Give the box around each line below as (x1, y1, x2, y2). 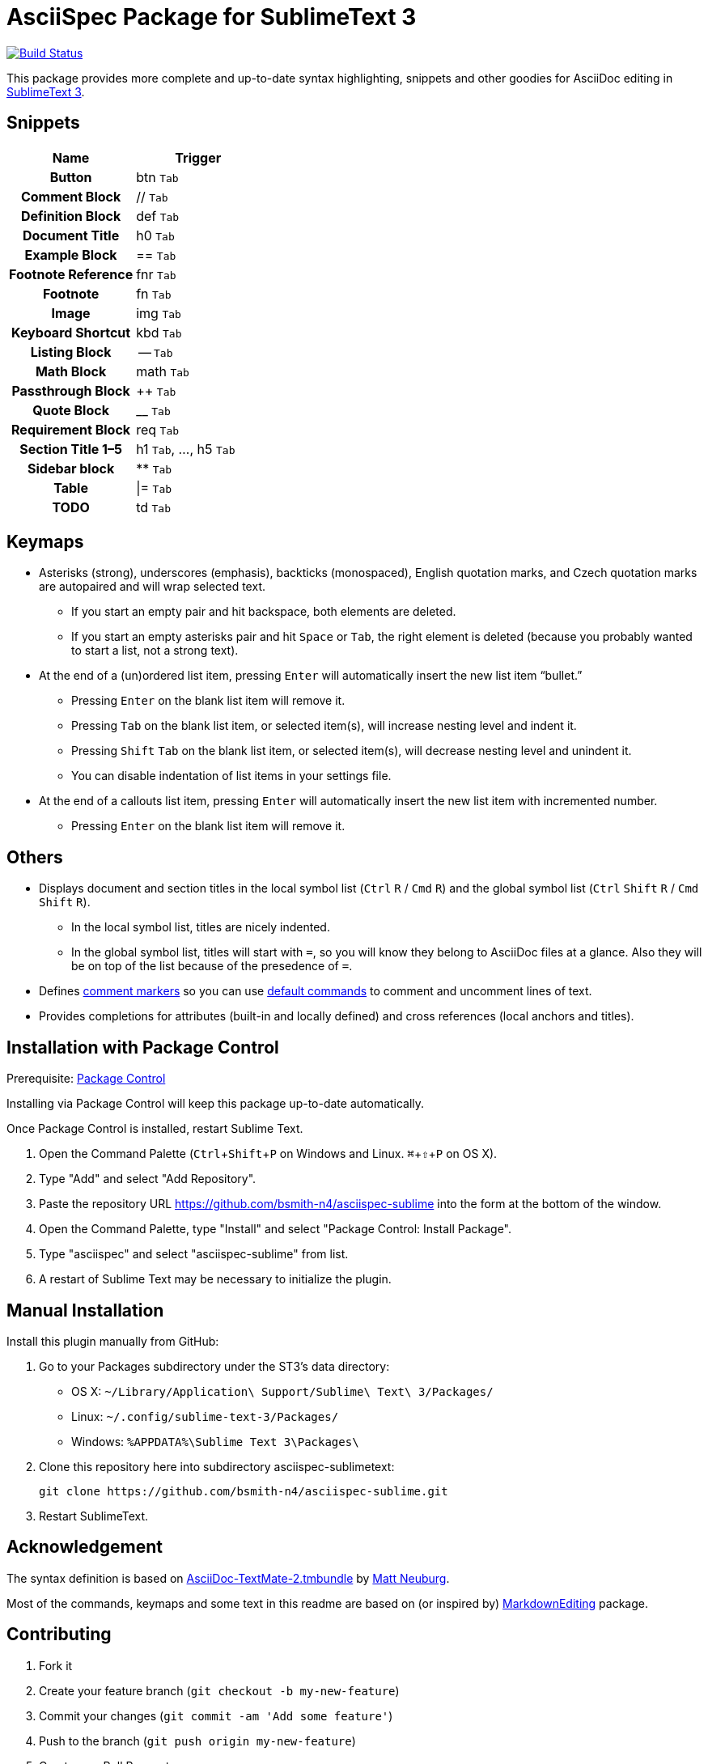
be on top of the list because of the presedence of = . (71, 959, 353, 973)
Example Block (24, 246, 117, 263)
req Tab (136, 421, 180, 438)
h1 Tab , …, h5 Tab (136, 440, 235, 457)
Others (6, 846, 63, 867)
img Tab (136, 304, 181, 321)
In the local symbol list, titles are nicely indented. (71, 920, 330, 935)
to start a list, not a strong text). (71, 643, 239, 658)
